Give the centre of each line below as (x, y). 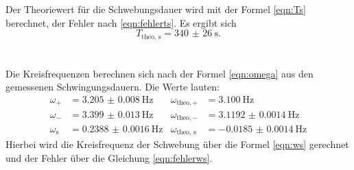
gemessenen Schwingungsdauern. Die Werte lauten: (113, 87)
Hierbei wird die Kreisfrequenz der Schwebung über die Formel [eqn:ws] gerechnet (177, 144)
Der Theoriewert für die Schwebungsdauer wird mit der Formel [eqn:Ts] (156, 9)
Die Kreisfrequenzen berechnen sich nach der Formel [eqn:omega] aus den (160, 73)
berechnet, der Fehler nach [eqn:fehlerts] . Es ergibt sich (121, 22)
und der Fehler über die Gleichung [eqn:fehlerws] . (109, 158)
